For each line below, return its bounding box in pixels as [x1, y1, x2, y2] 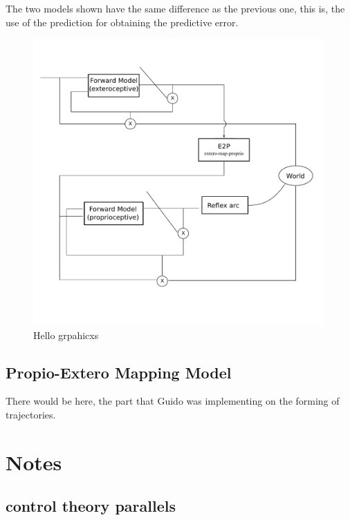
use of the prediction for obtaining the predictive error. [6, 15, 239, 29]
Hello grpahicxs [33, 327, 99, 342]
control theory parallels [6, 495, 176, 517]
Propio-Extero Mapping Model [6, 361, 232, 383]
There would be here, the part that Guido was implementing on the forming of [6, 394, 340, 408]
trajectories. [6, 407, 56, 421]
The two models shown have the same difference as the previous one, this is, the [6, 1, 345, 15]
